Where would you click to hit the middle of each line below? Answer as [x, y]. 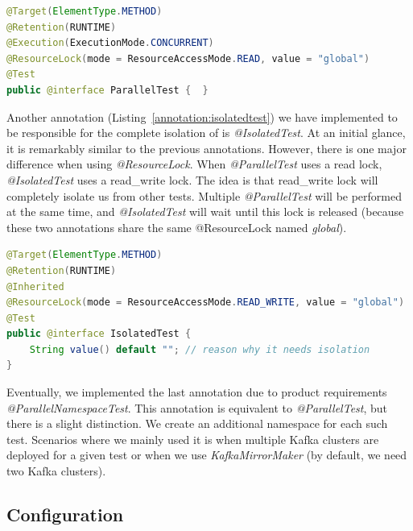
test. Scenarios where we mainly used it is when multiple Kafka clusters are [193, 439]
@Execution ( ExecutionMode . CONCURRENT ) [110, 43]
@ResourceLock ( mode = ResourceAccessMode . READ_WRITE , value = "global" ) [206, 303]
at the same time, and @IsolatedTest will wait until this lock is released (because [205, 212]
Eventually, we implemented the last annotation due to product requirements [197, 392]
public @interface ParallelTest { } [107, 90]
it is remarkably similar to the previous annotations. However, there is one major [206, 148]
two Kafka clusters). [56, 471]
